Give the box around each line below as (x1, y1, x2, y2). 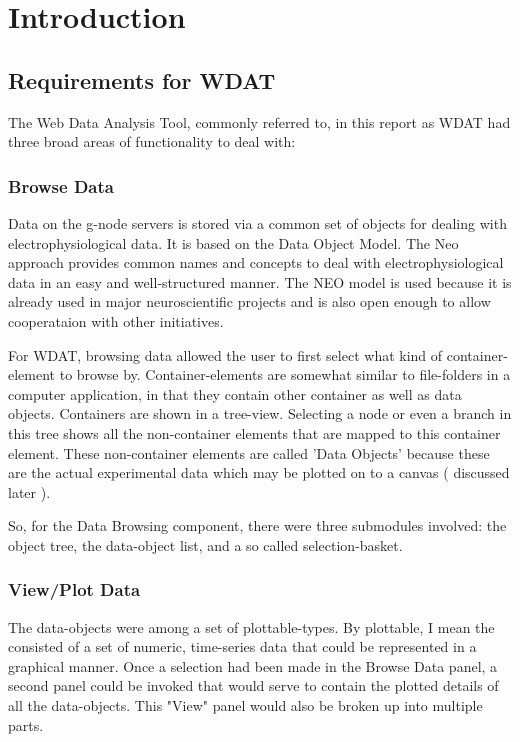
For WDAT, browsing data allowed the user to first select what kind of (8, 344, 443, 365)
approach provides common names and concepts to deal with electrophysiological (8, 252, 504, 273)
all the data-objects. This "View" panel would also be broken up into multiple (8, 695, 483, 716)
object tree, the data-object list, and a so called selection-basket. (8, 534, 403, 555)
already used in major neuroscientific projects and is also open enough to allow (8, 291, 491, 312)
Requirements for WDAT (8, 64, 276, 95)
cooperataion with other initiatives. (8, 310, 224, 331)
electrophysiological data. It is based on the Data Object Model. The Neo (8, 232, 459, 253)
